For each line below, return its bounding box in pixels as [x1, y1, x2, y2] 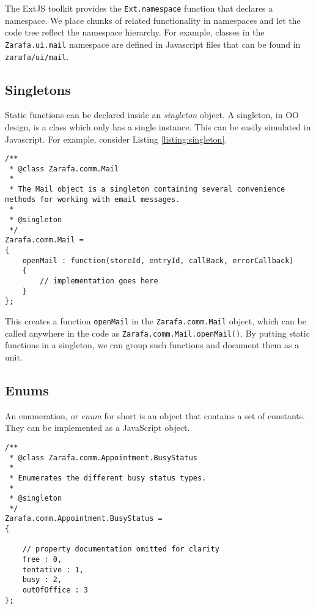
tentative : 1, [22, 565, 84, 574]
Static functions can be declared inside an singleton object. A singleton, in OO [5, 108, 299, 121]
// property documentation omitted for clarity [22, 545, 219, 554]
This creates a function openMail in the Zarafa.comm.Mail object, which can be [5, 314, 306, 327]
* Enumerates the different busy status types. [9, 473, 207, 482]
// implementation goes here [40, 277, 158, 286]
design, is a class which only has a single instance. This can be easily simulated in [5, 120, 311, 133]
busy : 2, [22, 575, 62, 585]
